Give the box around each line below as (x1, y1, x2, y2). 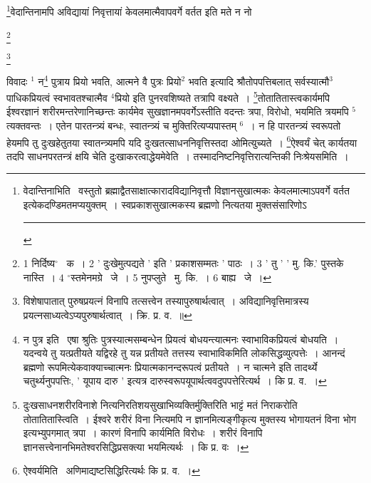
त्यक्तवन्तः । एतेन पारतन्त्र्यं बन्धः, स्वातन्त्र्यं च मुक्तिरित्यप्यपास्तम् (6, 118, 236, 133)
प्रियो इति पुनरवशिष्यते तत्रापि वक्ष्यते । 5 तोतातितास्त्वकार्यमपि (115, 88, 330, 105)
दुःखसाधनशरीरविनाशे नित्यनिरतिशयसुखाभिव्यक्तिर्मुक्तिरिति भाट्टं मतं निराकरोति (23, 397, 298, 412)
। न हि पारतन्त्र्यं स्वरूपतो (249, 118, 341, 133)
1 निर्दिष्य (23, 256, 55, 271)
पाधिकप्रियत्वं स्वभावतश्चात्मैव (6, 90, 108, 105)
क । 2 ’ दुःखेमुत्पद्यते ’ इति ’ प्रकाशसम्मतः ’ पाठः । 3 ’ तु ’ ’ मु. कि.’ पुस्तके (66, 256, 344, 271)
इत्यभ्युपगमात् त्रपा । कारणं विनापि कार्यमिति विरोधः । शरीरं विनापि (23, 425, 263, 440)
